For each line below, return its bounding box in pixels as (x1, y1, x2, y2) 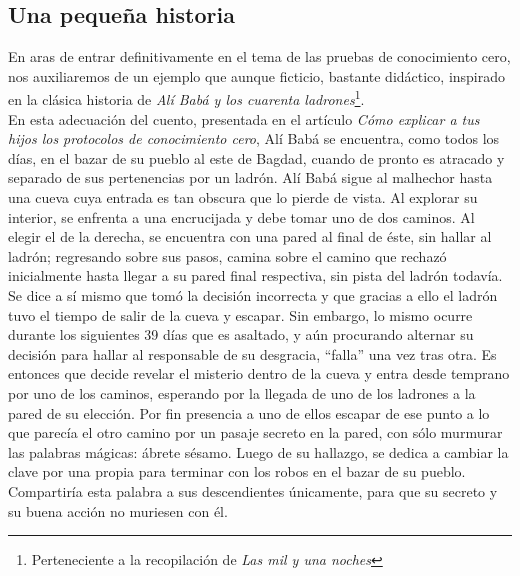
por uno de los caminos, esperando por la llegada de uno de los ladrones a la (8, 382, 476, 403)
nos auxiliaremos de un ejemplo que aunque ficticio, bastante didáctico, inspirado (8, 65, 506, 86)
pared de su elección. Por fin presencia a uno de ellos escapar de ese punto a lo (8, 402, 490, 423)
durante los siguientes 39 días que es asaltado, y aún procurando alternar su (8, 324, 474, 345)
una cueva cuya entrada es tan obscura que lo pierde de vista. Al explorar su (8, 187, 478, 208)
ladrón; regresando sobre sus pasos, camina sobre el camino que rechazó (8, 245, 447, 266)
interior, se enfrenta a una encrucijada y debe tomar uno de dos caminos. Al (8, 206, 475, 227)
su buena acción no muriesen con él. (8, 500, 228, 521)
